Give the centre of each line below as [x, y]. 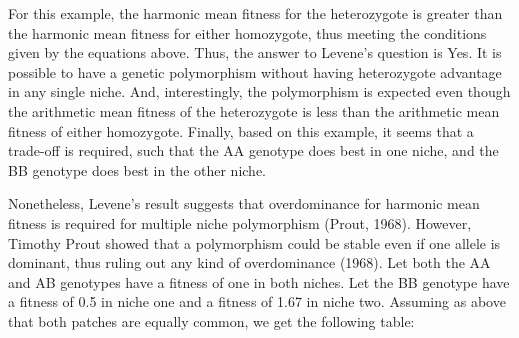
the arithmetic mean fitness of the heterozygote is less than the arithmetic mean [254, 110]
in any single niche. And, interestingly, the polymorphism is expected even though [259, 91]
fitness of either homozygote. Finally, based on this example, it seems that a [241, 130]
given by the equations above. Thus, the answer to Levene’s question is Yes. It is [255, 52]
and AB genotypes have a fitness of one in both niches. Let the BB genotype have [259, 281]
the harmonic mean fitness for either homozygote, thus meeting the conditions [247, 32]
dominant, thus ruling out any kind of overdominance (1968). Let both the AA [249, 262]
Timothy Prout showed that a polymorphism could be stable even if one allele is [254, 242]
